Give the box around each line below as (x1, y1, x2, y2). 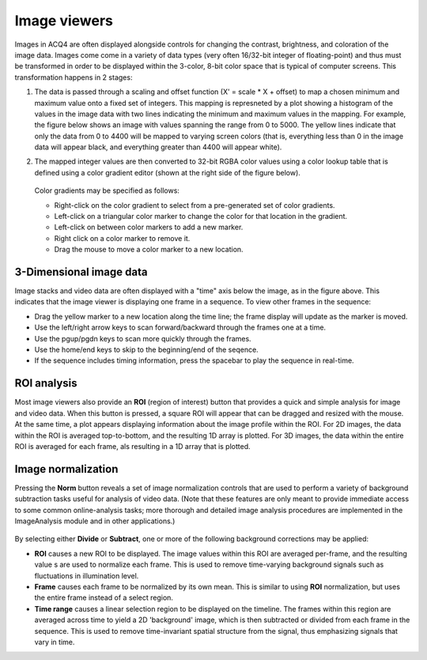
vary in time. (34, 637, 75, 647)
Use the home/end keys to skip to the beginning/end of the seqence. (34, 345, 259, 355)
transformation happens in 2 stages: (14, 72, 133, 82)
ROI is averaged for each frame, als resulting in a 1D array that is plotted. (14, 441, 251, 451)
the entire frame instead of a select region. (34, 593, 174, 602)
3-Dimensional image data (14, 266, 148, 278)
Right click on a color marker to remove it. (54, 233, 191, 243)
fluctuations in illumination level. (34, 571, 139, 580)
